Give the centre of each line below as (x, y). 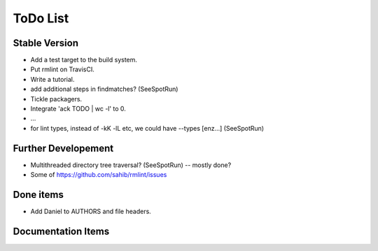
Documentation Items (61, 231)
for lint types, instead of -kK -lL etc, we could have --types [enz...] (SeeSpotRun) (147, 128)
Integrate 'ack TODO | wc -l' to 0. (78, 109)
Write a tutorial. (52, 79)
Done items (38, 195)
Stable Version (46, 43)
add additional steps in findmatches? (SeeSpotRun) (104, 89)
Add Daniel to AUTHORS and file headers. (91, 211)
